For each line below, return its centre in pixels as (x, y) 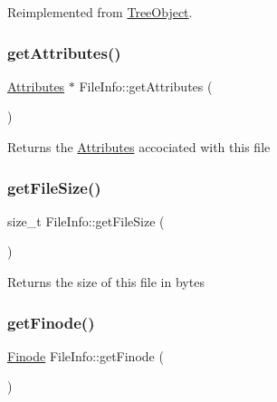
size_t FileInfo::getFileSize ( (86, 220)
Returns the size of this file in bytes (106, 282)
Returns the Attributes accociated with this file (139, 147)
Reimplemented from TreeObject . (100, 12)
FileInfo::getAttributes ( (146, 86)
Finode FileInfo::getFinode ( (86, 355)
